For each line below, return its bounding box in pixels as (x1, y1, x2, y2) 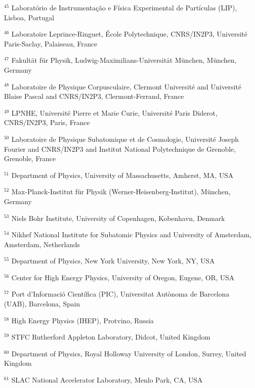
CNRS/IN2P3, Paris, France (4, 117, 90, 128)
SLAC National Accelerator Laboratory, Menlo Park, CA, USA (11, 375, 203, 385)
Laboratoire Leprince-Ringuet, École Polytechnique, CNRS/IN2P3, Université (11, 29, 248, 39)
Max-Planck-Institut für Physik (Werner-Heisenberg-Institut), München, (11, 186, 231, 197)
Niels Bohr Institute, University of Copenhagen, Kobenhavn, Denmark (11, 213, 225, 223)
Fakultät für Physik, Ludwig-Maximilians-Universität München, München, (11, 55, 237, 65)
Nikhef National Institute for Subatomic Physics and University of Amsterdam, (11, 229, 252, 240)
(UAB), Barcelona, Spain (4, 299, 80, 309)
